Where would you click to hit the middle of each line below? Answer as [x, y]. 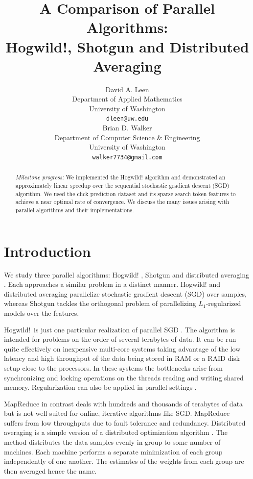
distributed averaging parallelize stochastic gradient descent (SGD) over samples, [125, 293]
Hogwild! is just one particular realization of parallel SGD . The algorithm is [120, 329]
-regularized [223, 303]
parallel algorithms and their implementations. [75, 210]
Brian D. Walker [127, 128]
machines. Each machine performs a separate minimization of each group [113, 451]
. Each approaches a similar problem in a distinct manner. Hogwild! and [112, 284]
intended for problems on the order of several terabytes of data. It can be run [120, 339]
